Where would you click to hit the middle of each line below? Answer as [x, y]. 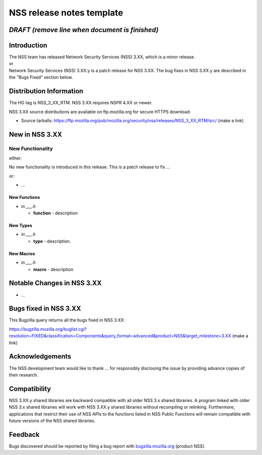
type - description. [52, 241]
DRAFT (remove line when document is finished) [84, 30]
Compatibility [30, 389]
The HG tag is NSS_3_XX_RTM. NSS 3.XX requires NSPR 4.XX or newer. [81, 103]
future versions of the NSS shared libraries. [52, 421]
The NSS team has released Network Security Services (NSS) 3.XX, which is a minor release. [102, 57]
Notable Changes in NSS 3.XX [55, 283]
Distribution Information [46, 91]
